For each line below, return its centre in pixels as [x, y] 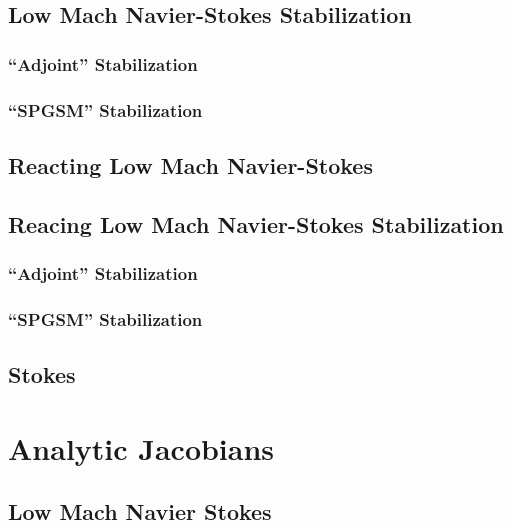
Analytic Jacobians [141, 447]
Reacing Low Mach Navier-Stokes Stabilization [256, 223]
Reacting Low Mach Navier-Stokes [190, 164]
